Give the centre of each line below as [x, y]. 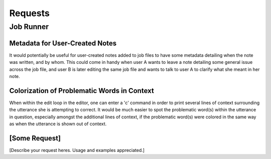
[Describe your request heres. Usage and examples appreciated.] [77, 150]
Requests [29, 13]
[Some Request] [35, 138]
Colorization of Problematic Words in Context [82, 91]
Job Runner [29, 27]
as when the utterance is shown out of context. [58, 124]
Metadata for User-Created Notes [63, 43]
